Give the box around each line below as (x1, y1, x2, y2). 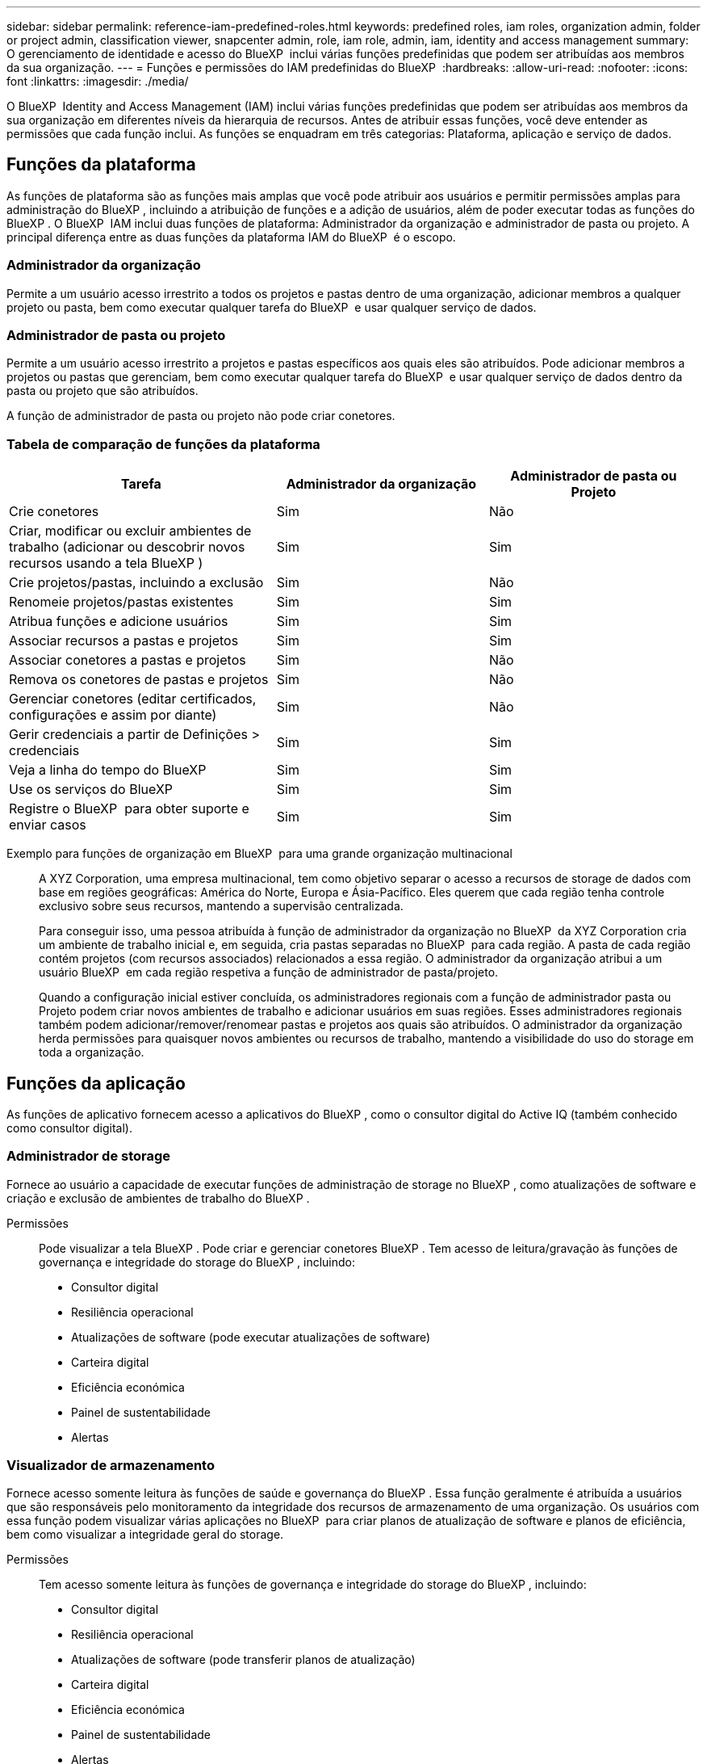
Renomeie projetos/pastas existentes (9, 594, 234, 611)
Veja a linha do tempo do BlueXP (9, 762, 207, 779)
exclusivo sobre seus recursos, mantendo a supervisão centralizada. (39, 899, 404, 913)
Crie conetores (9, 503, 99, 520)
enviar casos (9, 817, 86, 834)
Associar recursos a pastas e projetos (9, 632, 239, 649)
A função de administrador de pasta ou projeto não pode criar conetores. (6, 409, 395, 423)
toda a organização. (39, 1045, 144, 1060)
